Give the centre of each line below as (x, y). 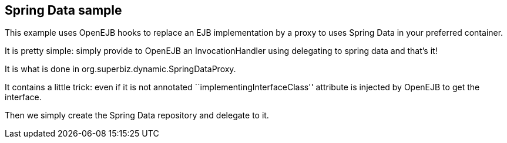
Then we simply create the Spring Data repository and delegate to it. (137, 115)
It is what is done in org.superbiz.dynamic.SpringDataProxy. (120, 69)
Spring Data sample (63, 10)
